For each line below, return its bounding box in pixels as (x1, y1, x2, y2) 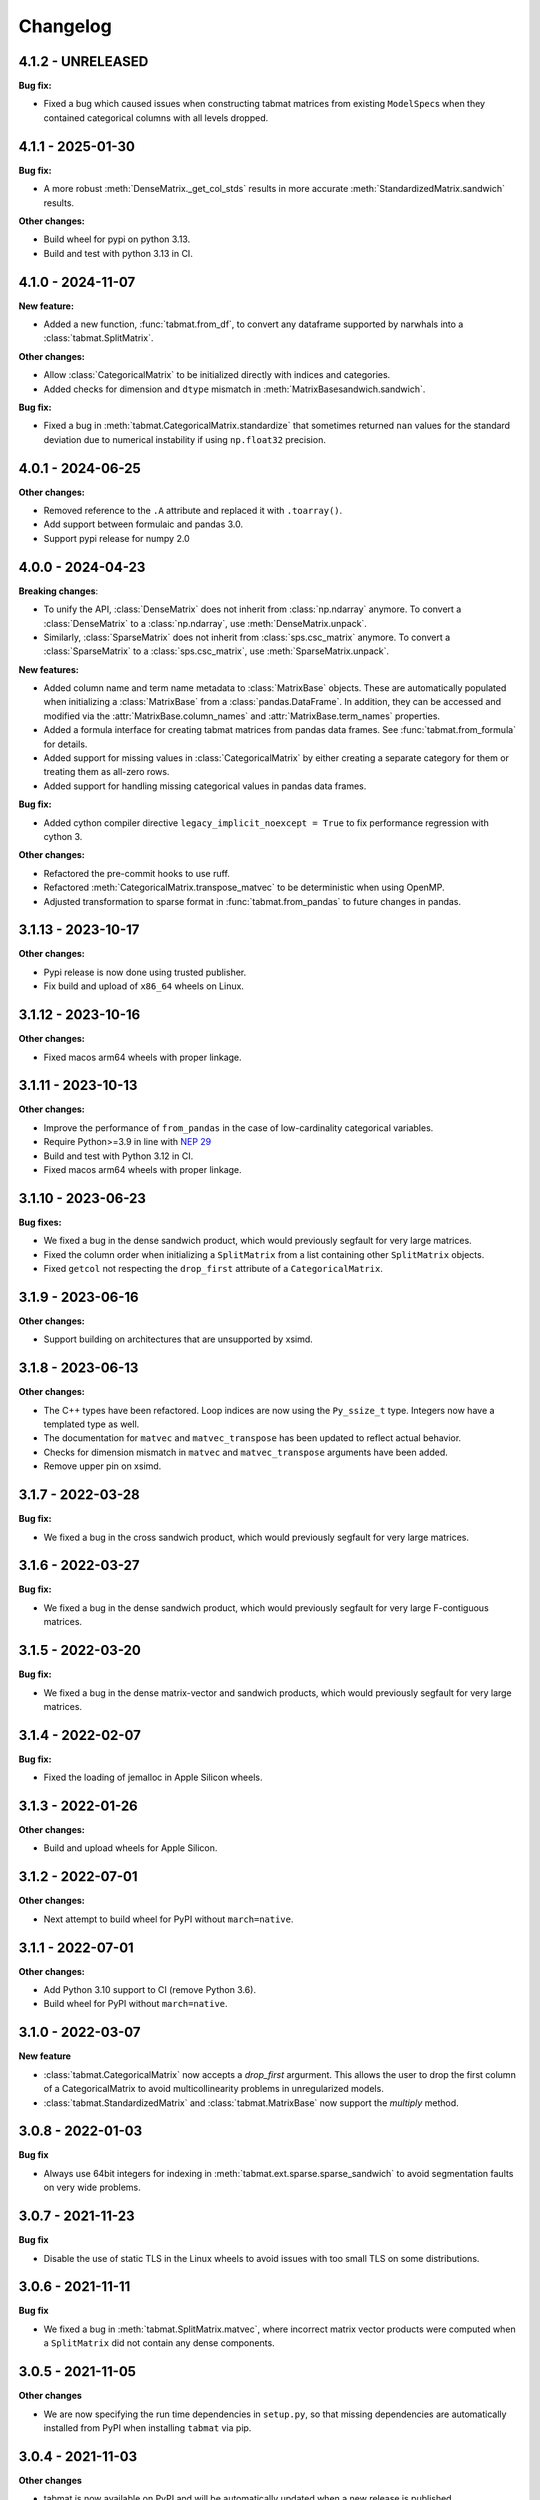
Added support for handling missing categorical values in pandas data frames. (43, 780, 367, 792)
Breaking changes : (18, 585, 99, 597)
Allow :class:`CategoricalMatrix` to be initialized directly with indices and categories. (43, 369, 391, 381)
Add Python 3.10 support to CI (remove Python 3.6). (43, 1984, 257, 1996)
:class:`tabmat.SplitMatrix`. (43, 332, 154, 344)
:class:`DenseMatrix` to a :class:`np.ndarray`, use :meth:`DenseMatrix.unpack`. (43, 617, 367, 629)
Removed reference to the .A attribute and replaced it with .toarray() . (43, 505, 343, 517)
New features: (18, 663, 79, 675)
